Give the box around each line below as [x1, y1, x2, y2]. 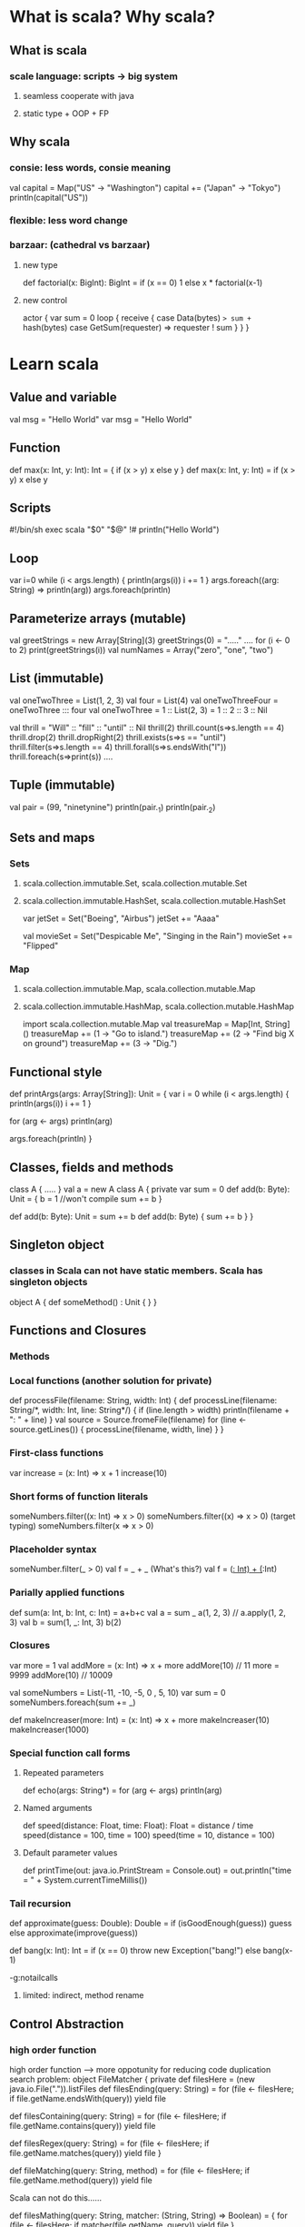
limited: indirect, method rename [22, 1990, 144, 2001]
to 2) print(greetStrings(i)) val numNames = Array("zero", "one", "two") [9, 645, 274, 656]
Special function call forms [9, 1747, 131, 1759]
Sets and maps [9, 829, 95, 846]
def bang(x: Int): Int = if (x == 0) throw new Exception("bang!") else [9, 1945, 261, 1956]
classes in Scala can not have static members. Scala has [9, 1264, 263, 1277]
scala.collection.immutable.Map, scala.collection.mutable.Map [22, 984, 256, 995]
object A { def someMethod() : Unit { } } [9, 1296, 157, 1307]
